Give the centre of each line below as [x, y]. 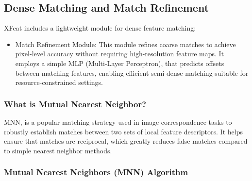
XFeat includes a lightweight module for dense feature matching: [100, 28]
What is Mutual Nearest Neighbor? [75, 104]
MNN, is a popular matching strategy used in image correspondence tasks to [118, 122]
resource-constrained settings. [59, 82]
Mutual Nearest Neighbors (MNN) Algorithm [96, 172]
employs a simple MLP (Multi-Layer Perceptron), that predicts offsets [120, 63]
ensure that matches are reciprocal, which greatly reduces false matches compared [126, 141]
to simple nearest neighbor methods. [58, 150]
